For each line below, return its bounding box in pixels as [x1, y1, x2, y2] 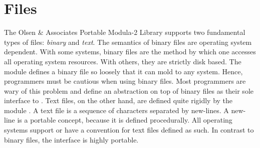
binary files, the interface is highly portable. [4, 134, 139, 145]
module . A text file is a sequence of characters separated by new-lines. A [4, 105, 229, 115]
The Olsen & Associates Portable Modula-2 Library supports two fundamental [4, 27, 245, 37]
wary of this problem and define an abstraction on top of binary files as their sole [4, 85, 253, 96]
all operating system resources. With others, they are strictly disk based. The [4, 56, 241, 66]
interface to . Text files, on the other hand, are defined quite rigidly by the [4, 95, 233, 106]
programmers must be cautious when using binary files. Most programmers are [4, 76, 246, 86]
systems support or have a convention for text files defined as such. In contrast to [4, 125, 254, 135]
